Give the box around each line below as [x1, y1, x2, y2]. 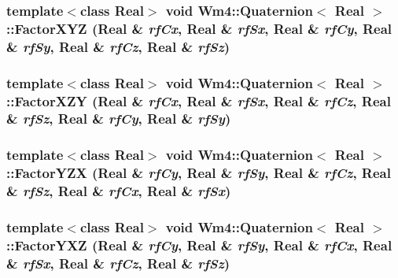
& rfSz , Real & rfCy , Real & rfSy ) [6, 109, 231, 128]
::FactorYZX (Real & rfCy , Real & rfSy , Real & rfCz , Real [6, 163, 391, 183]
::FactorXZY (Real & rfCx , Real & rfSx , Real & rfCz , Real [6, 91, 391, 110]
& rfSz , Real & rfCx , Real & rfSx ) [6, 181, 231, 201]
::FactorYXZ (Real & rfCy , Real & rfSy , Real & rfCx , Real [6, 235, 392, 254]
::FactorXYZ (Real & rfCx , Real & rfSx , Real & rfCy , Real [6, 18, 392, 38]
